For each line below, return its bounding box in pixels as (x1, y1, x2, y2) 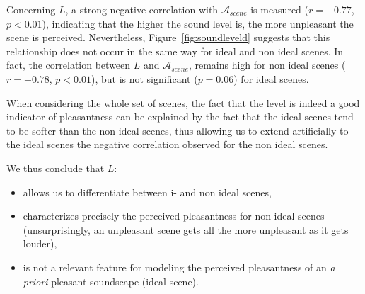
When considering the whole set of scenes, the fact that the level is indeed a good (6, 95, 360, 110)
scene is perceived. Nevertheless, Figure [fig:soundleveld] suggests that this (6, 30, 330, 45)
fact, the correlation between (6, 57, 131, 72)
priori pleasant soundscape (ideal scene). (23, 273, 199, 288)
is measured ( (250, 2, 308, 16)
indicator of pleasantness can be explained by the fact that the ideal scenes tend (6, 109, 354, 124)
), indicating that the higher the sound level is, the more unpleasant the (42, 16, 354, 30)
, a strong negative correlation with (65, 2, 219, 16)
